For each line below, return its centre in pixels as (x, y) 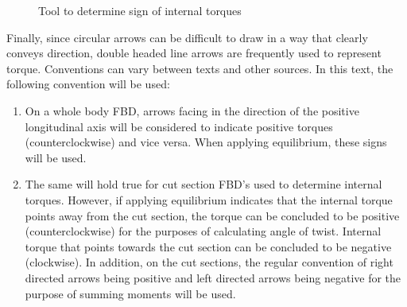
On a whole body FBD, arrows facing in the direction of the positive (192, 110)
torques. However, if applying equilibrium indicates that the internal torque (209, 199)
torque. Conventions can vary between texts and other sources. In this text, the (200, 68)
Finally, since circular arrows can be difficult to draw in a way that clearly (187, 37)
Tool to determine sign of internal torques (140, 10)
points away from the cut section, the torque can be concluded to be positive (212, 215)
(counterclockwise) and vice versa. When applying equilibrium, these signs (206, 142)
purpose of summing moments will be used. (130, 293)
